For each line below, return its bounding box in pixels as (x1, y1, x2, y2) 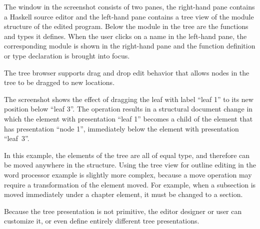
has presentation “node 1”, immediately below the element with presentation (4, 123, 239, 133)
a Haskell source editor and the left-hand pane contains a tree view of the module (4, 11, 254, 21)
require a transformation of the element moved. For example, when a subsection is (4, 179, 256, 189)
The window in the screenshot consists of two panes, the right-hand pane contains (4, 1, 255, 11)
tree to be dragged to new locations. (4, 77, 115, 87)
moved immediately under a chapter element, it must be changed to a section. (4, 189, 243, 199)
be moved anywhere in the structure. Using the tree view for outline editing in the (4, 159, 256, 170)
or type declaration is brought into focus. (4, 50, 130, 60)
